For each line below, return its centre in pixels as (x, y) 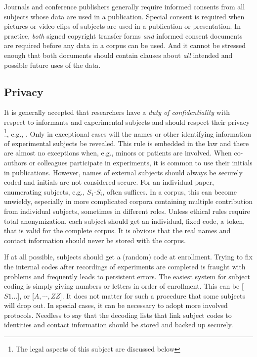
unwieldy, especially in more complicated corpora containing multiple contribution (128, 201)
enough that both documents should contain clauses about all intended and (118, 55)
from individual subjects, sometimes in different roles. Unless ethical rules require (127, 211)
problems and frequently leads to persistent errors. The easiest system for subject (127, 276)
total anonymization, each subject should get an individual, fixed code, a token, (125, 221)
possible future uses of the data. (52, 65)
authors (16, 162)
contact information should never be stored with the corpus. (95, 240)
